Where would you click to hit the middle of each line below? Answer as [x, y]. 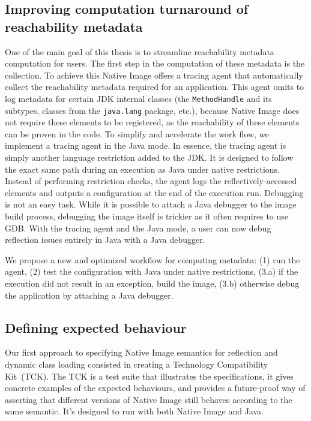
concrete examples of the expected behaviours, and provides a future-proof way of [155, 388]
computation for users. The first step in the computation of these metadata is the [155, 63]
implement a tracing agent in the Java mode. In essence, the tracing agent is [146, 145]
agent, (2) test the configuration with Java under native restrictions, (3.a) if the [152, 271]
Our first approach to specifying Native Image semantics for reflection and [141, 352]
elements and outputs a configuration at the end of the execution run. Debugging [154, 192]
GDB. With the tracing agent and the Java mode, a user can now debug [138, 228]
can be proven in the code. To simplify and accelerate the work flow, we [137, 133]
